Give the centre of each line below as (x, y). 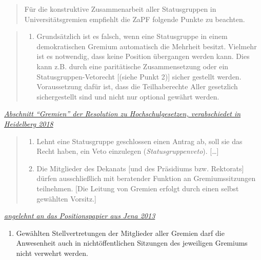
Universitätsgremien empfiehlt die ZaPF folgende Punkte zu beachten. (135, 19)
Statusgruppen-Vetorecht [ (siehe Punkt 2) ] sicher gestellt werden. (139, 76)
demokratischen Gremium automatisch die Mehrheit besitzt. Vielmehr (147, 46)
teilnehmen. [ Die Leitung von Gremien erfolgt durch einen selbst (138, 188)
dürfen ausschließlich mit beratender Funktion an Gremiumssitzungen (146, 178)
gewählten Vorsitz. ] (67, 198)
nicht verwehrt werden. (52, 253)
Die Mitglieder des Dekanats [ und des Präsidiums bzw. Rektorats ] (140, 168)
